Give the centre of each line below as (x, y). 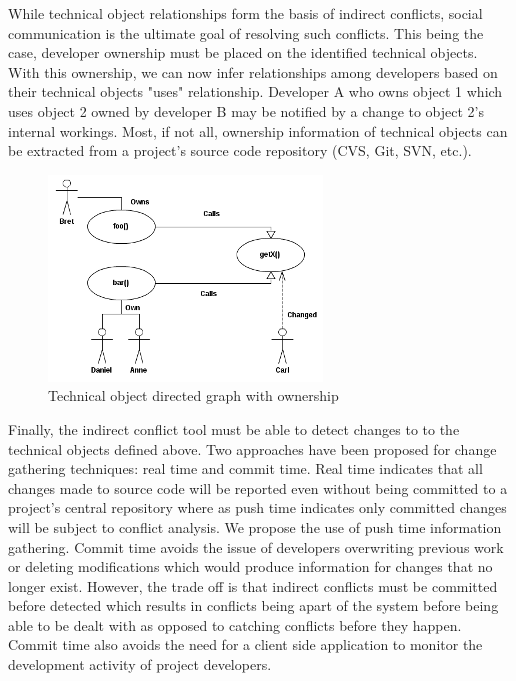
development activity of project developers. (140, 664)
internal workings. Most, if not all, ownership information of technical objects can (258, 130)
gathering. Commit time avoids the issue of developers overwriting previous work (256, 546)
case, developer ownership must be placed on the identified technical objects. (243, 52)
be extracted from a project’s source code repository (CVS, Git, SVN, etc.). (240, 150)
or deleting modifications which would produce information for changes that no (250, 566)
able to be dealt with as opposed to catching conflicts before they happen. (235, 624)
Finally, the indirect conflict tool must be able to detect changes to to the (234, 428)
